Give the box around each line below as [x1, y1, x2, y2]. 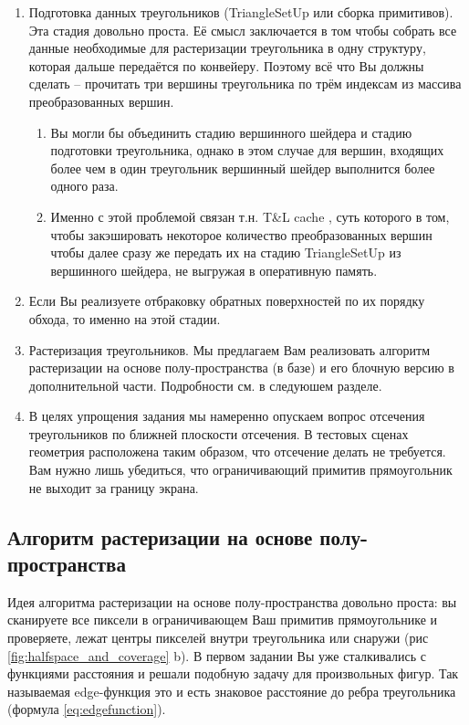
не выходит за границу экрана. [28, 478, 199, 497]
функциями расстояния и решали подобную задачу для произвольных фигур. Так [7, 664, 459, 683]
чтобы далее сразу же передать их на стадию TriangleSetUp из [50, 243, 401, 262]
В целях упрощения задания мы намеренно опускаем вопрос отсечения [28, 406, 425, 426]
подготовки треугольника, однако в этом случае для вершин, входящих [50, 141, 444, 160]
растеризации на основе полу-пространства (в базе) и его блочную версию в [28, 358, 454, 377]
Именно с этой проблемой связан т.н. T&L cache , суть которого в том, [50, 206, 450, 226]
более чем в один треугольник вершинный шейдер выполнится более [50, 158, 435, 177]
